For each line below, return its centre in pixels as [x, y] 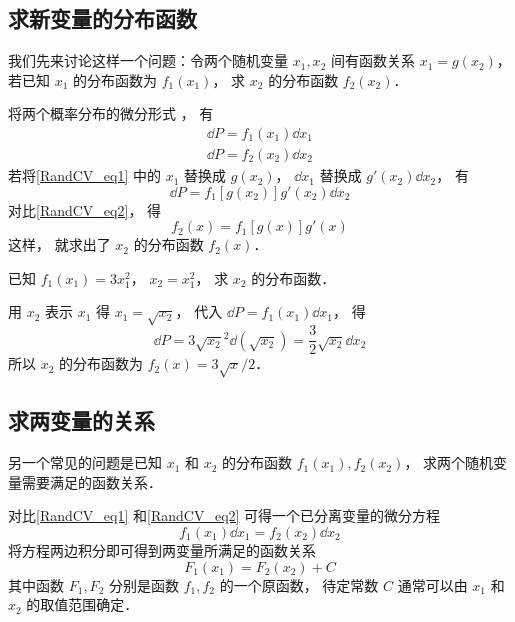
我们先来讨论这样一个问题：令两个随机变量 [148, 60]
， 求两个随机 [449, 462]
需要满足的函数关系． [91, 481]
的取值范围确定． [82, 604]
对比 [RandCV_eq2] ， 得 [85, 209]
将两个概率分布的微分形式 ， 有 [111, 113]
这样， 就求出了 [59, 244]
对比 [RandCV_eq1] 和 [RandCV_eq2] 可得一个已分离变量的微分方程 [224, 515]
